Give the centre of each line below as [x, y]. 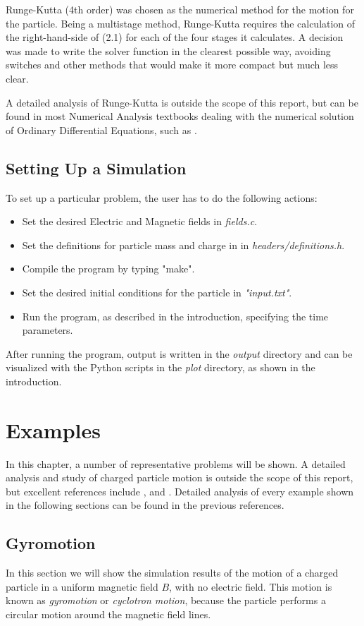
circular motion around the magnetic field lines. [108, 614]
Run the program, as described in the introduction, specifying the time [175, 316]
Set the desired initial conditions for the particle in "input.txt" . [157, 292]
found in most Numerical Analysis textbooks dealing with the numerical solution [180, 116]
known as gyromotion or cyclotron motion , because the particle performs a [166, 600]
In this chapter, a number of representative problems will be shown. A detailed [176, 463]
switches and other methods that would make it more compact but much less [172, 65]
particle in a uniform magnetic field [82, 586]
